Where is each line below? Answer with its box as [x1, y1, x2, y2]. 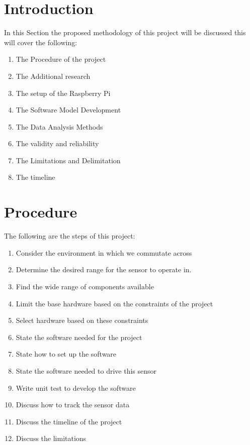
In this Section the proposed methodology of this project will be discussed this [4, 27, 246, 38]
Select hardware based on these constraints [16, 315, 148, 325]
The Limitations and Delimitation [16, 155, 121, 165]
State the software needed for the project [16, 331, 142, 342]
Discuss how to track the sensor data [16, 399, 130, 410]
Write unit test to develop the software [16, 382, 136, 393]
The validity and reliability [16, 138, 99, 149]
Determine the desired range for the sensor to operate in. [16, 264, 192, 275]
